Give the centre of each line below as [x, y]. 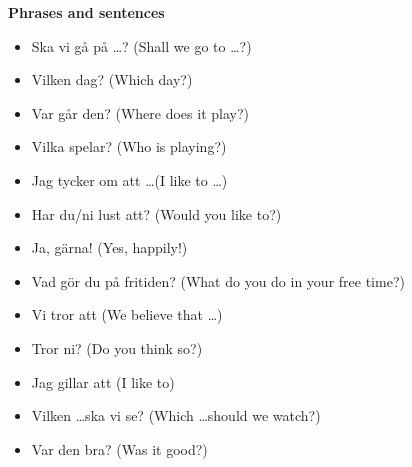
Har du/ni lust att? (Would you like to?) [156, 213]
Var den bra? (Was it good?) [119, 448]
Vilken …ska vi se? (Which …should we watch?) [176, 415]
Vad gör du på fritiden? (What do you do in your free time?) [218, 280]
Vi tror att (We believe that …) [127, 314]
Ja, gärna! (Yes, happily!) [109, 247]
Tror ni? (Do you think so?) [117, 347]
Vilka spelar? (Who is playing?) [129, 146]
